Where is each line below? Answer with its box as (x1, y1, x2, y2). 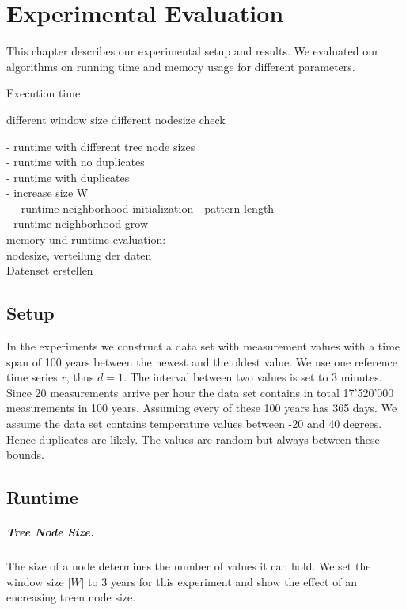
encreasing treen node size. (6, 589, 136, 605)
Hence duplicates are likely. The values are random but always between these (6, 430, 380, 447)
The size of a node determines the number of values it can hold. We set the (6, 558, 371, 574)
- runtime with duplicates (6, 169, 130, 185)
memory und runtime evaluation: (6, 231, 166, 248)
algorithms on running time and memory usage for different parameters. (6, 58, 355, 74)
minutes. (340, 369, 382, 385)
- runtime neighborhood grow (6, 215, 149, 232)
